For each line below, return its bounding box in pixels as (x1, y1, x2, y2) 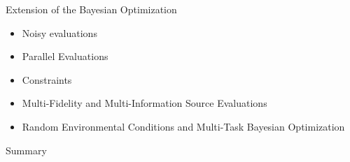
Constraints (22, 72, 72, 87)
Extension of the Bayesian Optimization (6, 2, 177, 16)
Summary (6, 142, 47, 157)
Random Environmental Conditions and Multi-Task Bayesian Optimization (22, 119, 345, 133)
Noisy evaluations (22, 25, 97, 40)
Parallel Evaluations (22, 49, 108, 64)
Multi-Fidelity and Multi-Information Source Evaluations (22, 96, 267, 110)
